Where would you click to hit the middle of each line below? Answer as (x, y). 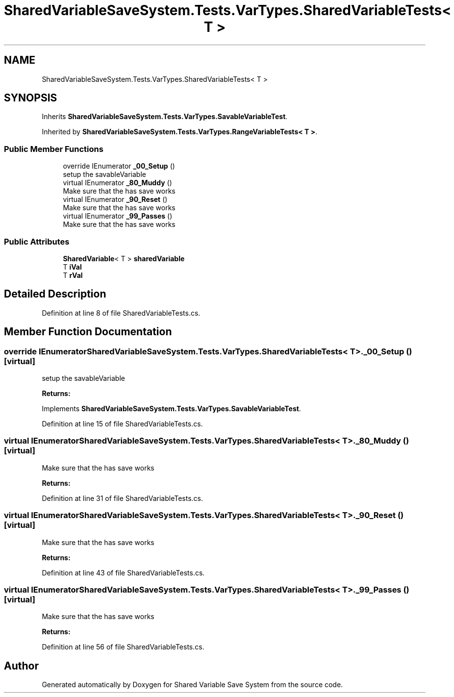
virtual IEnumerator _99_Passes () (118, 216)
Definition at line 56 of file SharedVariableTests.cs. (123, 647)
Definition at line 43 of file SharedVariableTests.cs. (123, 573)
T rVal (73, 275)
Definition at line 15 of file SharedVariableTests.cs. (122, 424)
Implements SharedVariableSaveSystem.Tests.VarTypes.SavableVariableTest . (171, 409)
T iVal (72, 267)
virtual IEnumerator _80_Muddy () (117, 183)
